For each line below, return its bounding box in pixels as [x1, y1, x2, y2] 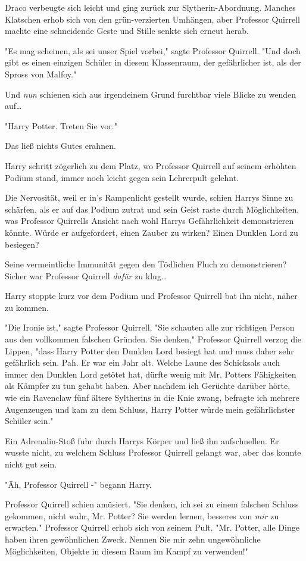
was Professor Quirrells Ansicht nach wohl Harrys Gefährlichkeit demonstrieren [5, 214, 294, 227]
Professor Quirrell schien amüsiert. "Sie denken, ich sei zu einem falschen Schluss [5, 498, 299, 510]
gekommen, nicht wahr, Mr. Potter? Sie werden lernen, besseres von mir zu [5, 509, 279, 522]
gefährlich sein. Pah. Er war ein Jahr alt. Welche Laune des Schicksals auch [5, 356, 280, 369]
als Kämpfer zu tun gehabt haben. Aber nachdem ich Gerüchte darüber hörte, [5, 379, 291, 392]
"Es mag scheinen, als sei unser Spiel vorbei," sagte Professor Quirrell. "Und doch [5, 44, 301, 57]
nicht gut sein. [5, 458, 57, 470]
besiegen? [5, 238, 39, 250]
